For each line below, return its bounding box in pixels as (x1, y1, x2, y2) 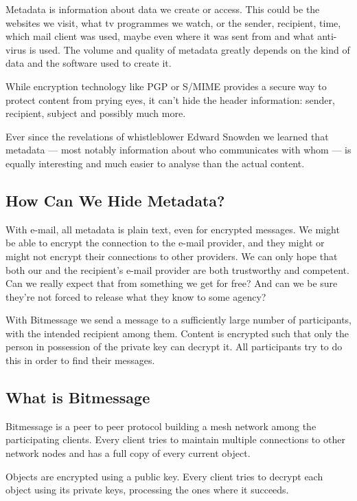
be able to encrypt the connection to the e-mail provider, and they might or (5, 235, 325, 250)
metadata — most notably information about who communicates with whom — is (5, 142, 352, 157)
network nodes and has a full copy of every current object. (5, 446, 251, 460)
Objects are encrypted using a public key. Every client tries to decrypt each (5, 469, 323, 483)
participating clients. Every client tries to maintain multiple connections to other (5, 432, 345, 447)
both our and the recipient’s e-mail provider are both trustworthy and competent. (5, 262, 349, 277)
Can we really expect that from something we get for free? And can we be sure (5, 276, 338, 290)
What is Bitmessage (5, 387, 150, 408)
